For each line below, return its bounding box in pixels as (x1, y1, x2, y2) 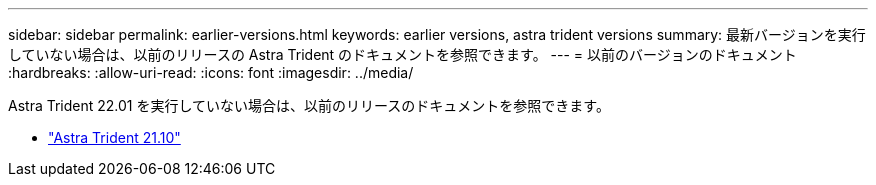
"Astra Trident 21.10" (48, 129, 181, 146)
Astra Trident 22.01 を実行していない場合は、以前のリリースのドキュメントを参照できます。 (8, 97, 610, 114)
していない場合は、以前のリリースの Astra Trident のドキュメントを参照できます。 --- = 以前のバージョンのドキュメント (8, 46, 797, 63)
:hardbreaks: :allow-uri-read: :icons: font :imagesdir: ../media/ (8, 64, 414, 81)
